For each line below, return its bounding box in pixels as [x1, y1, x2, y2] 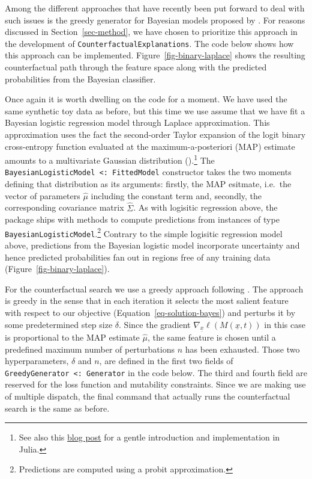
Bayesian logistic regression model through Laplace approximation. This [5, 116, 270, 129]
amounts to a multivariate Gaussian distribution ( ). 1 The [5, 152, 215, 166]
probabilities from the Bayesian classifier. [5, 72, 156, 85]
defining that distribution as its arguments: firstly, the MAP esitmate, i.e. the [5, 178, 292, 190]
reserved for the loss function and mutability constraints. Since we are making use [5, 378, 306, 391]
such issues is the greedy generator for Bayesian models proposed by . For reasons [5, 13, 305, 26]
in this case [264, 318, 305, 330]
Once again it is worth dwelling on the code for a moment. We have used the [5, 93, 287, 105]
